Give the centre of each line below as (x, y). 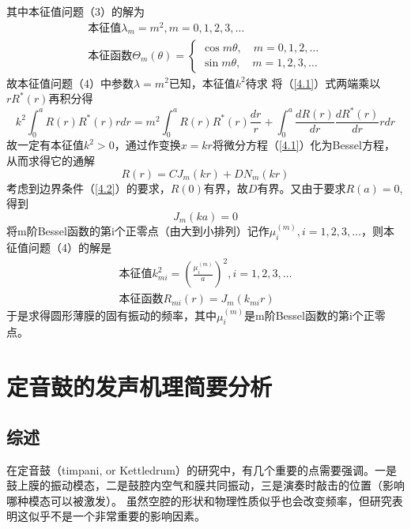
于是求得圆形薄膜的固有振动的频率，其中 (111, 315)
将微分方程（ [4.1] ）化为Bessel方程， (304, 145)
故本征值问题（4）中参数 (70, 83)
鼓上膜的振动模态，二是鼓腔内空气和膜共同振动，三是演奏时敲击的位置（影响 (205, 485)
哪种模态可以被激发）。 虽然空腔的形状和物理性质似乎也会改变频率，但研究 (199, 500)
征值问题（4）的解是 (59, 248)
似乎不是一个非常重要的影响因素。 (117, 516)
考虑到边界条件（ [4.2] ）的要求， (89, 188)
